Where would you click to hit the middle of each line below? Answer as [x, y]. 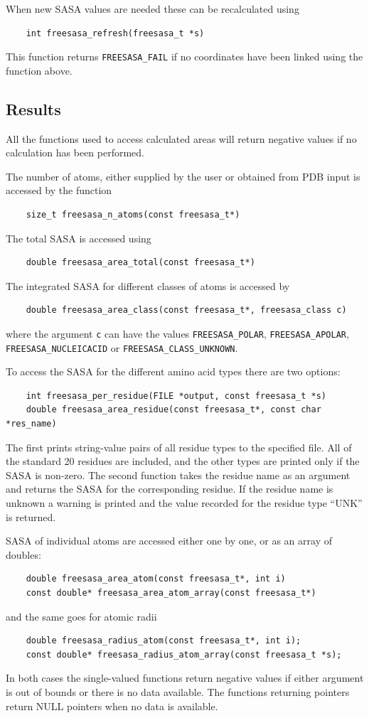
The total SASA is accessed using [79, 238]
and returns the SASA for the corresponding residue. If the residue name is [170, 489]
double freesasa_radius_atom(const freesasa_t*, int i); [164, 641]
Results [33, 108]
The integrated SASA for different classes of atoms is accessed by [148, 285]
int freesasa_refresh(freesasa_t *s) [115, 33]
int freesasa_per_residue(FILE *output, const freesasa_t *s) [176, 396]
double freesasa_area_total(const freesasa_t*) [140, 263]
